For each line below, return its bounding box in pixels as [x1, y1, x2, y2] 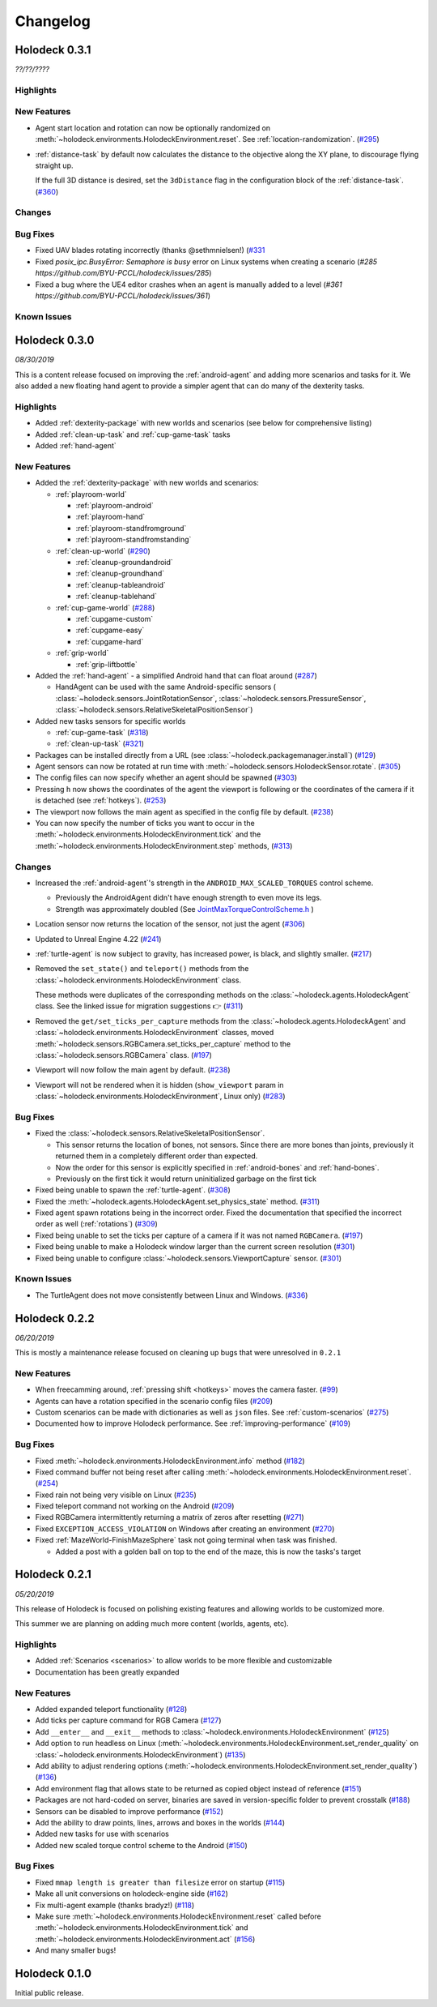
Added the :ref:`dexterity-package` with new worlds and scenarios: [35, 478, 259, 488]
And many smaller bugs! [35, 1945, 117, 1955]
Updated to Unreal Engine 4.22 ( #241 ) [35, 934, 162, 944]
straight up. [35, 160, 74, 170]
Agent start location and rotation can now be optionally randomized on [35, 122, 271, 133]
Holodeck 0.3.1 [15, 43, 91, 57]
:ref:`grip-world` [55, 648, 109, 658]
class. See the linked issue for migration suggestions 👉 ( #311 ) [35, 1001, 244, 1011]
